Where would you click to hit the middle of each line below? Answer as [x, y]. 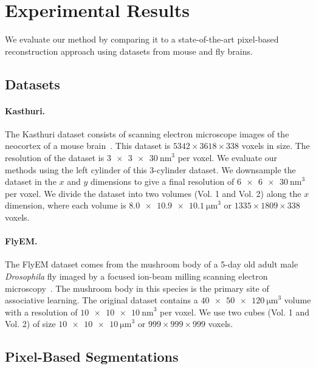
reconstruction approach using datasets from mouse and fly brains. [129, 51]
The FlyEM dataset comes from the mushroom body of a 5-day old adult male [152, 264]
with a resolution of [41, 312]
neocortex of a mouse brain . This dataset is [88, 146]
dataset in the [31, 181]
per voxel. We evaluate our [228, 158]
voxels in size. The [276, 146]
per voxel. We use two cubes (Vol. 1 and [235, 312]
